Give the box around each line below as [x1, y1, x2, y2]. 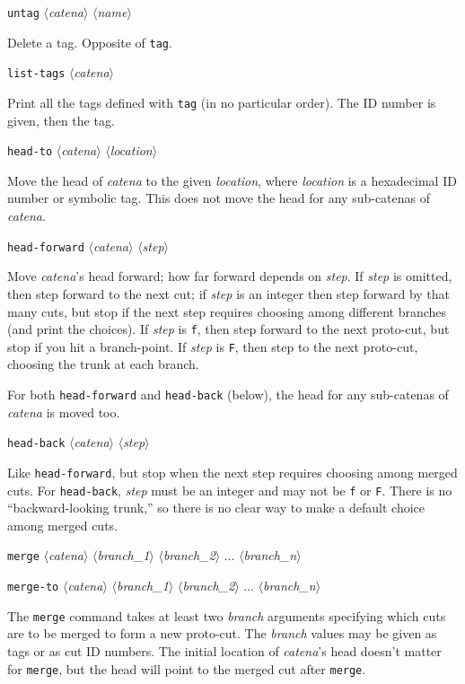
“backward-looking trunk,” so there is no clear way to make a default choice [7, 498, 425, 517]
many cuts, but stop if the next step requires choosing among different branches [7, 302, 447, 320]
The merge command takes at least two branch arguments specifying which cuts [7, 606, 446, 625]
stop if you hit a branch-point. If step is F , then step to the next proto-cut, [7, 337, 418, 355]
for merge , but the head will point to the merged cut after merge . [7, 659, 366, 678]
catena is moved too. [7, 402, 120, 421]
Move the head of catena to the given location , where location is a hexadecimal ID [7, 171, 457, 189]
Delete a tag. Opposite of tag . [7, 32, 172, 51]
